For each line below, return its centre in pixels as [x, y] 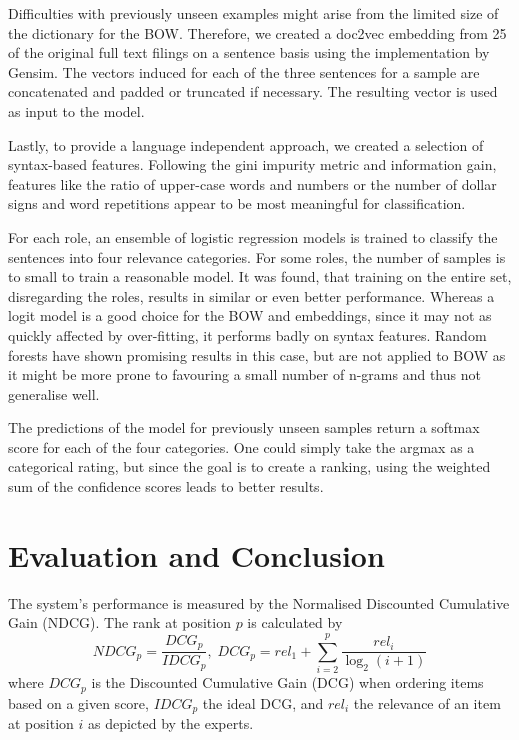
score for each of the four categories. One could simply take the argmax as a [241, 446]
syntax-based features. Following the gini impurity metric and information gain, [252, 164]
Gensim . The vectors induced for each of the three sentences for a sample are [244, 71]
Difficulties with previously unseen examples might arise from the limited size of [253, 13]
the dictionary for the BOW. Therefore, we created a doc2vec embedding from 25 [257, 32]
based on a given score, [78, 702]
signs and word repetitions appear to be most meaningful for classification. [237, 203]
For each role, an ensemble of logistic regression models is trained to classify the [253, 236]
